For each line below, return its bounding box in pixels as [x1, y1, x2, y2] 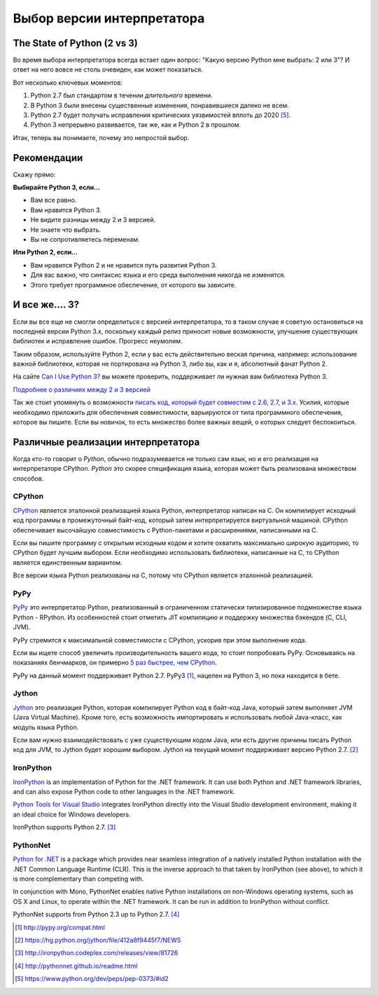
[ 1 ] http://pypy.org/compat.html [15, 923, 105, 931]
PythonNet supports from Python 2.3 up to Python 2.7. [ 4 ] [13, 910, 180, 919]
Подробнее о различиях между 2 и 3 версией [13, 385, 150, 394]
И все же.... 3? [13, 298, 80, 311]
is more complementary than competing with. [13, 874, 144, 883]
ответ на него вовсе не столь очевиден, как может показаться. [13, 65, 203, 74]
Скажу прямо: [13, 170, 56, 179]
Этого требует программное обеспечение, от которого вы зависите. [30, 280, 237, 289]
